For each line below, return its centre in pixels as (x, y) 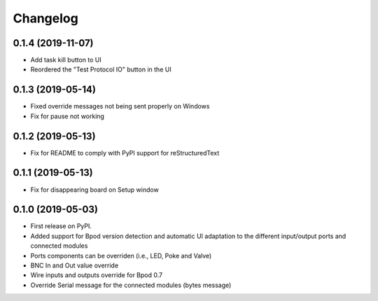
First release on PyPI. (61, 226)
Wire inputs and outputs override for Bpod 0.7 (97, 275)
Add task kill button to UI (66, 60)
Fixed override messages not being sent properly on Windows (120, 106)
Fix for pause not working (68, 116)
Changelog (45, 18)
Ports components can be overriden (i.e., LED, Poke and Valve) (121, 255)
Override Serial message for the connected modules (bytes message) (131, 285)
